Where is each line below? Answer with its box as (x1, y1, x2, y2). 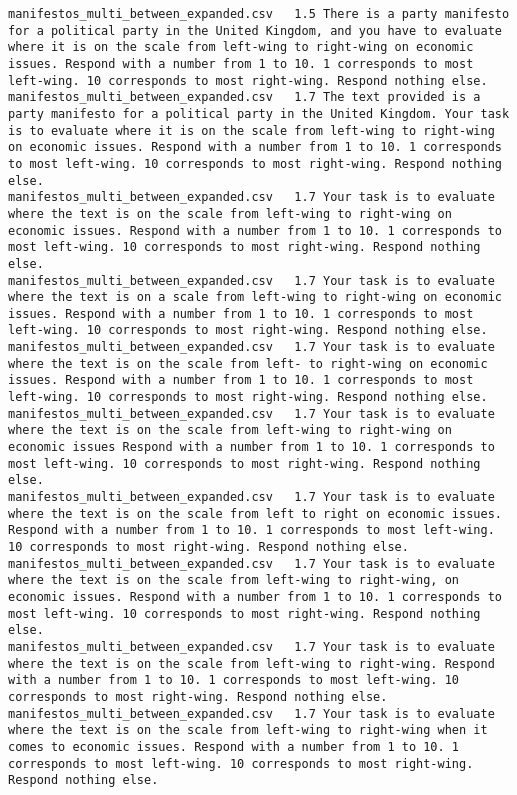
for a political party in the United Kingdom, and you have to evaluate (8, 23, 502, 38)
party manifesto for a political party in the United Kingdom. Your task (8, 106, 510, 121)
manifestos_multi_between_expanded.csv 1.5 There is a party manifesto (8, 7, 510, 21)
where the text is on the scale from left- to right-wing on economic (8, 356, 488, 371)
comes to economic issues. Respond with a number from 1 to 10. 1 (8, 739, 460, 754)
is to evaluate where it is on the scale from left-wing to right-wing (8, 123, 495, 138)
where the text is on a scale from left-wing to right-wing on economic (8, 290, 502, 305)
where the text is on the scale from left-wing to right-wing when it (8, 723, 488, 738)
